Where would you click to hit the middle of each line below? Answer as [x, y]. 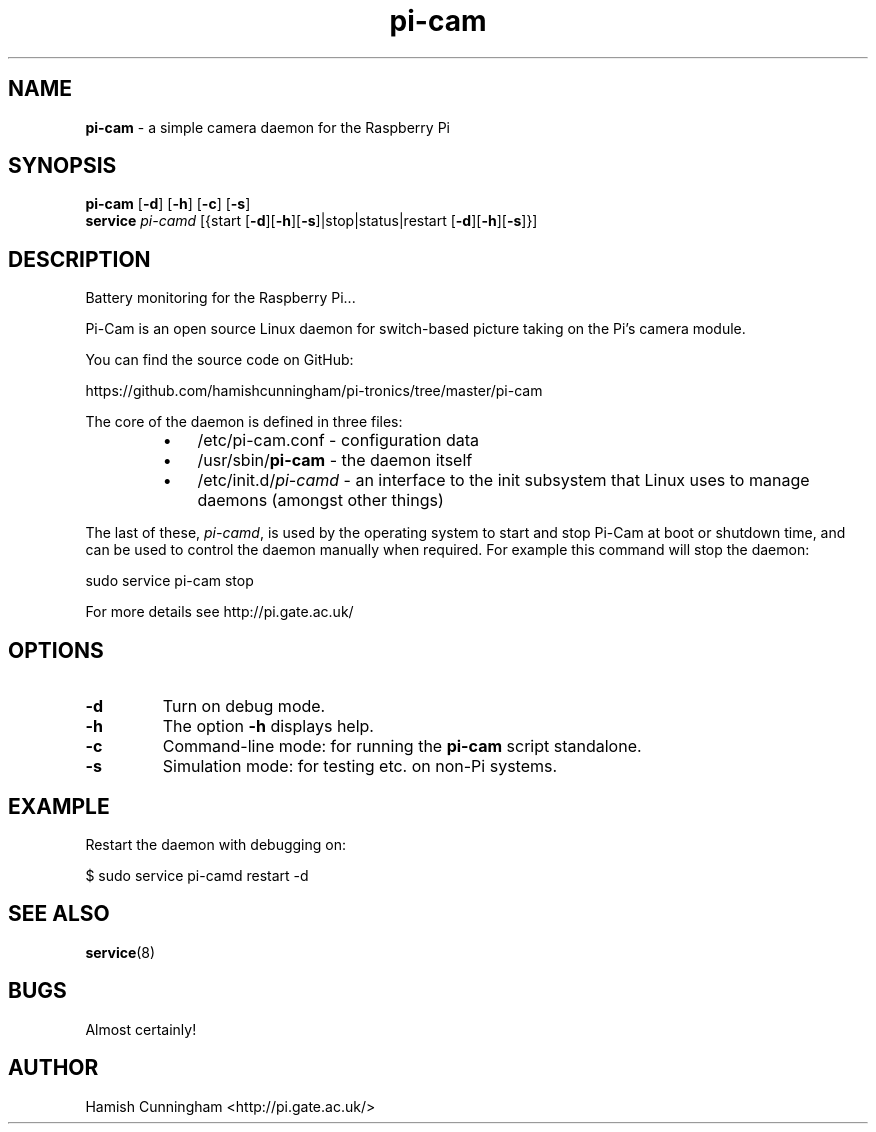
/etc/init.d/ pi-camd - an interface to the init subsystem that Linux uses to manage [503, 480]
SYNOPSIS [62, 166]
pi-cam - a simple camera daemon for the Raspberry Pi [267, 127]
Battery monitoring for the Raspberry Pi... [220, 298]
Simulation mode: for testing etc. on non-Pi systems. [360, 766]
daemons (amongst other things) [320, 500]
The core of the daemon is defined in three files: [244, 422]
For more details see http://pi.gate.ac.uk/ [219, 612]
